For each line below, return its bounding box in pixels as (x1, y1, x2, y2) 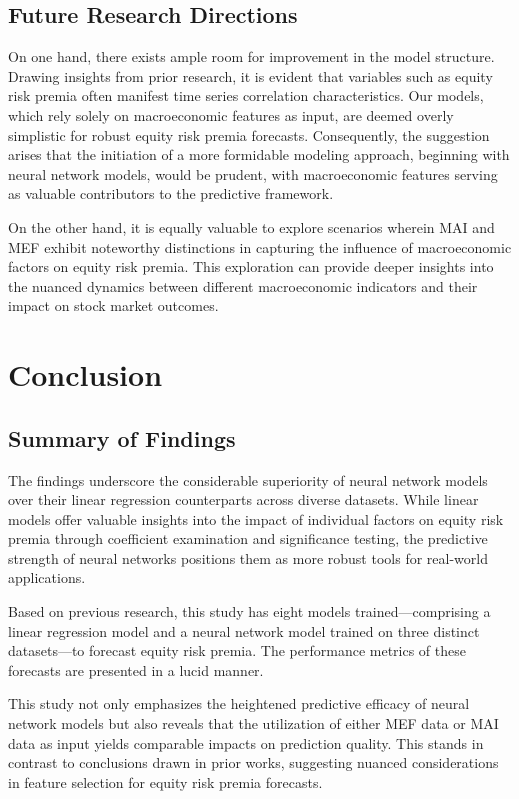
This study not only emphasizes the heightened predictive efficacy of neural (8, 693, 470, 714)
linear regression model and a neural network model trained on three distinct (8, 620, 480, 641)
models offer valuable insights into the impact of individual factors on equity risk (8, 508, 504, 529)
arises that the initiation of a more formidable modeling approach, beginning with (8, 144, 510, 165)
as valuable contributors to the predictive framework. (8, 183, 334, 204)
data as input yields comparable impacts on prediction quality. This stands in (8, 732, 484, 753)
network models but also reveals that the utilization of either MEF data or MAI (8, 713, 499, 734)
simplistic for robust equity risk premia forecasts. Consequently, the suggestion (8, 124, 490, 145)
